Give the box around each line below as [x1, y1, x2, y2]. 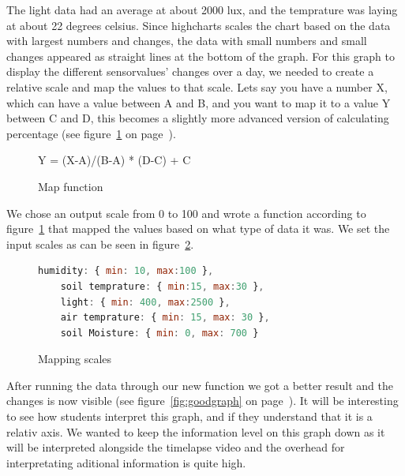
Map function [38, 178, 103, 194]
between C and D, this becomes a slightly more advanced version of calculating [6, 110, 389, 126]
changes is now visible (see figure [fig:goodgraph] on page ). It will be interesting [6, 392, 399, 409]
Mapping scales [38, 350, 112, 367]
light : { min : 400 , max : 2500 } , [60, 296, 231, 308]
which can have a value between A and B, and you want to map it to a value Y [6, 94, 391, 111]
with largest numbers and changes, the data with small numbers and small [6, 32, 367, 49]
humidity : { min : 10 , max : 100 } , [38, 265, 214, 277]
